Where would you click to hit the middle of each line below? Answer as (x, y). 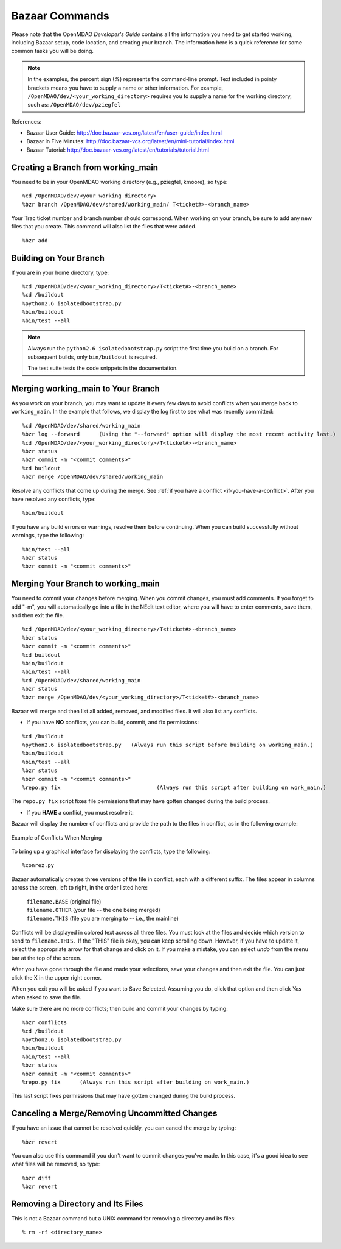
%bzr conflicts (45, 1023)
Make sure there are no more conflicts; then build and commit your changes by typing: (119, 1008)
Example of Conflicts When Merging (57, 837)
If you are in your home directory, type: (60, 272)
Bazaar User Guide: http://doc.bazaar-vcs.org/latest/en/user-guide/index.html (124, 133)
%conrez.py (38, 865)
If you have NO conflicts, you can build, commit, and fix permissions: (112, 723)
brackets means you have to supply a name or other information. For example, (126, 88)
